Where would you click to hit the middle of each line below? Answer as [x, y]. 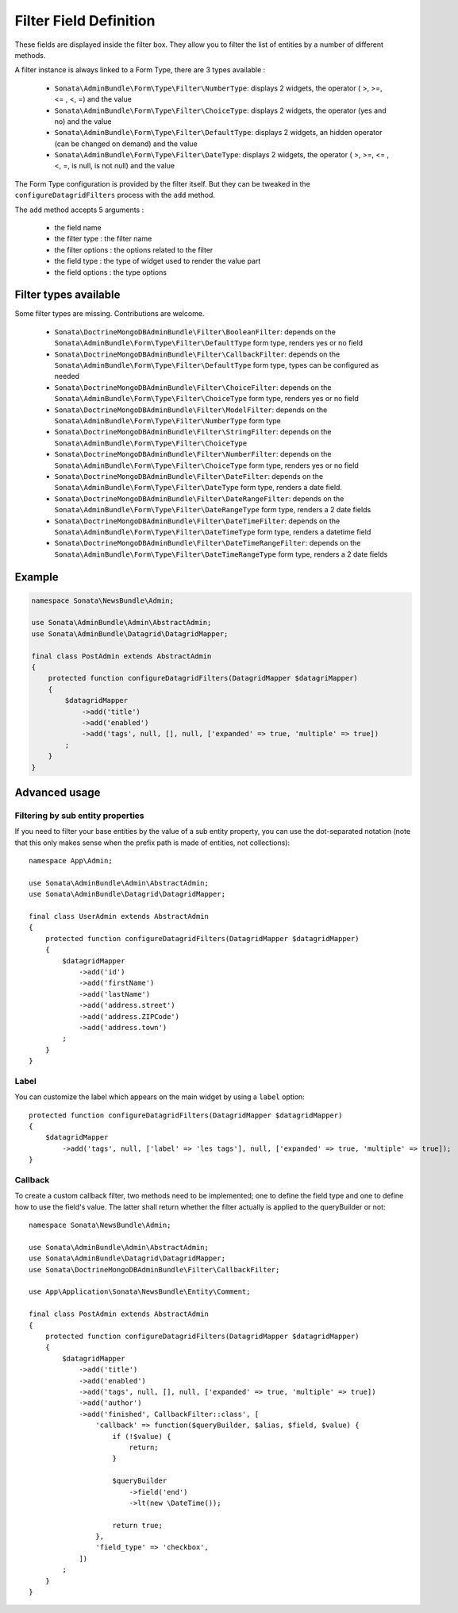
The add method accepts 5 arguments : [79, 210]
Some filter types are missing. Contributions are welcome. [110, 314]
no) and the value [83, 121]
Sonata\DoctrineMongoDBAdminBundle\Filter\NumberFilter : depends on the [193, 454]
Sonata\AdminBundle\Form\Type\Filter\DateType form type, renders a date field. [198, 488]
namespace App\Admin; [71, 861]
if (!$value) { [142, 1436]
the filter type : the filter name [103, 239]
